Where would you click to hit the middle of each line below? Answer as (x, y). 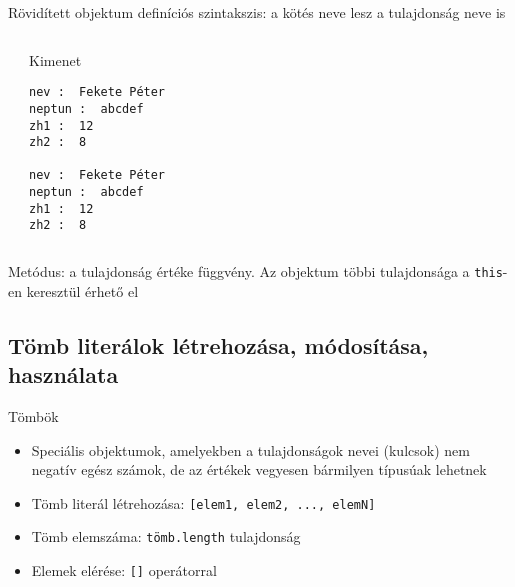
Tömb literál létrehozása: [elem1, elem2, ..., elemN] (203, 502)
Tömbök (33, 415)
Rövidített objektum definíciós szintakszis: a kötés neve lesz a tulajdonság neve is (257, 12)
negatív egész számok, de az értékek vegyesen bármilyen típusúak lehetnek (259, 469)
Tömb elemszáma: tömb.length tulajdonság (166, 536)
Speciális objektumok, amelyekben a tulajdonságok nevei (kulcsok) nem (250, 449)
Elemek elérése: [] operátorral (124, 570)
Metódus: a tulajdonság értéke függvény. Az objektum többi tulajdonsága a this (255, 271)
